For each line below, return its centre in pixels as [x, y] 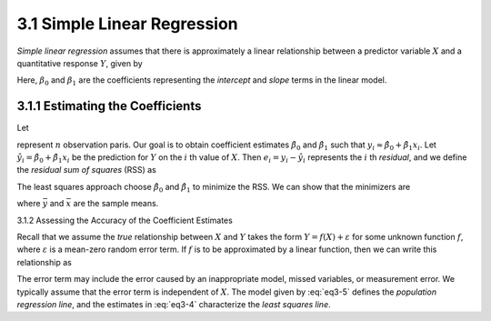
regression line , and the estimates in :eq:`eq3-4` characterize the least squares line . [174, 304]
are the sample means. [116, 204]
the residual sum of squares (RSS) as [86, 170]
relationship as [44, 262]
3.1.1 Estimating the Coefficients [109, 106]
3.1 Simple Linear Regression [127, 24]
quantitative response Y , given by [80, 63]
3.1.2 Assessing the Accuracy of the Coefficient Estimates [125, 220]
